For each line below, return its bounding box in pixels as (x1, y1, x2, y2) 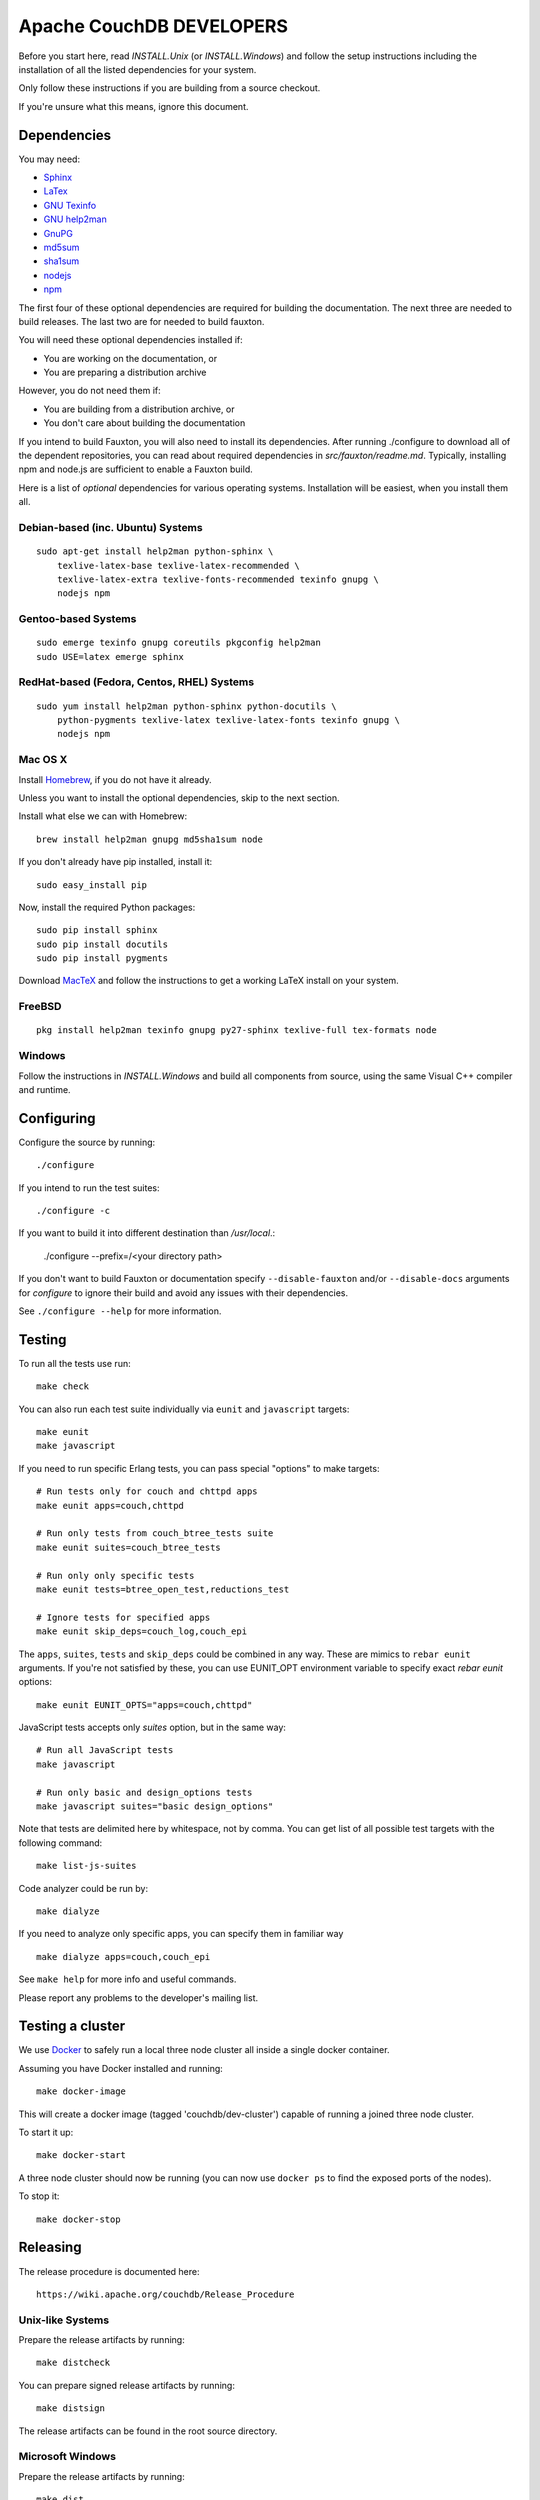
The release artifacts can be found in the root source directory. (18, 2425, 278, 2437)
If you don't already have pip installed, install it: (18, 856, 213, 868)
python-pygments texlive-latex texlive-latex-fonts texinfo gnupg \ (56, 715, 400, 726)
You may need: (18, 153, 80, 165)
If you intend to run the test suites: (18, 1181, 160, 1194)
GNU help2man (43, 213, 107, 225)
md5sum (43, 241, 80, 253)
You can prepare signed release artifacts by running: (18, 2379, 235, 2391)
